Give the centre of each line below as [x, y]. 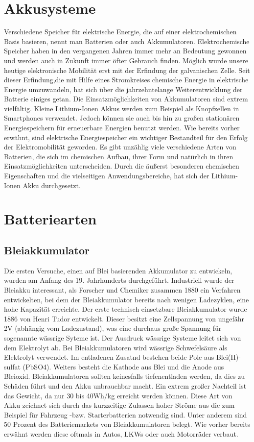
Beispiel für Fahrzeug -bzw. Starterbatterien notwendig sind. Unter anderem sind [126, 414]
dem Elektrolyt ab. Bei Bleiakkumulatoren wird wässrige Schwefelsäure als [116, 347]
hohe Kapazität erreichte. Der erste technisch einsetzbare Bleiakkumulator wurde [126, 309]
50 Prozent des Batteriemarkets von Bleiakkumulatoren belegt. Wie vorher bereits [127, 424]
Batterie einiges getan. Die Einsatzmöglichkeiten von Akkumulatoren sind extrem [126, 99]
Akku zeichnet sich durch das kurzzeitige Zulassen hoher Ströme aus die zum [119, 405]
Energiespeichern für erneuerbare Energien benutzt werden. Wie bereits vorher [122, 128]
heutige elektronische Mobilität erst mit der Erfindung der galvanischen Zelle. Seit [127, 70]
